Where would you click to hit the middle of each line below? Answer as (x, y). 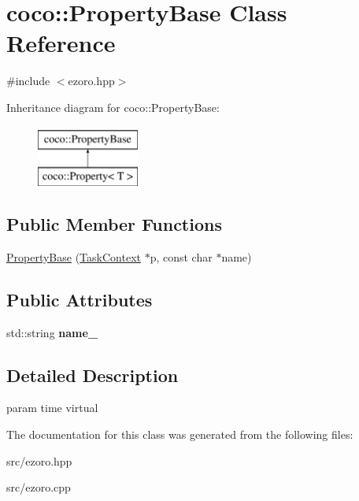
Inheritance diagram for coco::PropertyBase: (113, 107)
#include (28, 81)
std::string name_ (52, 332)
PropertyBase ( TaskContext (74, 256)
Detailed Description (93, 375)
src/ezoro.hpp (39, 460)
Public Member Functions (114, 224)
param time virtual (52, 408)
